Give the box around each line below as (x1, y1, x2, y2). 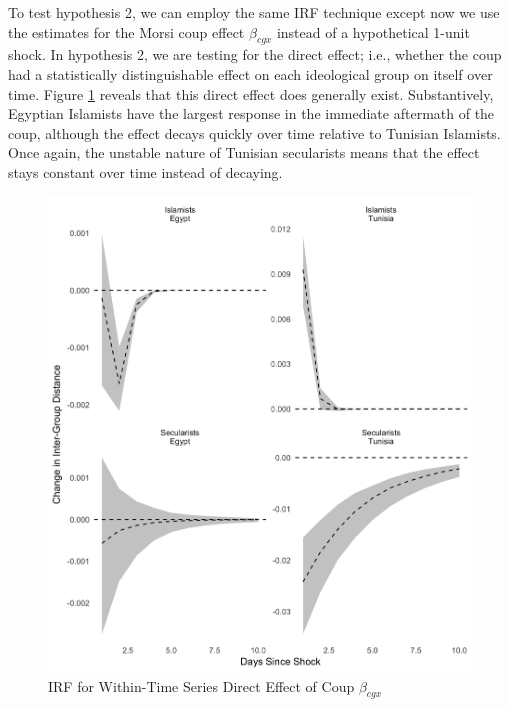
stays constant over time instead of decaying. (8, 161, 283, 182)
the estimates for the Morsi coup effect (8, 21, 245, 42)
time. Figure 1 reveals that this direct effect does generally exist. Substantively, (8, 83, 494, 104)
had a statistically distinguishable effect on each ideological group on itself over (8, 63, 493, 84)
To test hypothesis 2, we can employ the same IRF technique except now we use (8, 2, 500, 22)
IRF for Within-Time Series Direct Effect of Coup (48, 675, 355, 696)
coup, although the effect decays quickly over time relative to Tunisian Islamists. (8, 122, 501, 143)
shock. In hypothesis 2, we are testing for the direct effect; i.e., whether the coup (8, 44, 502, 65)
